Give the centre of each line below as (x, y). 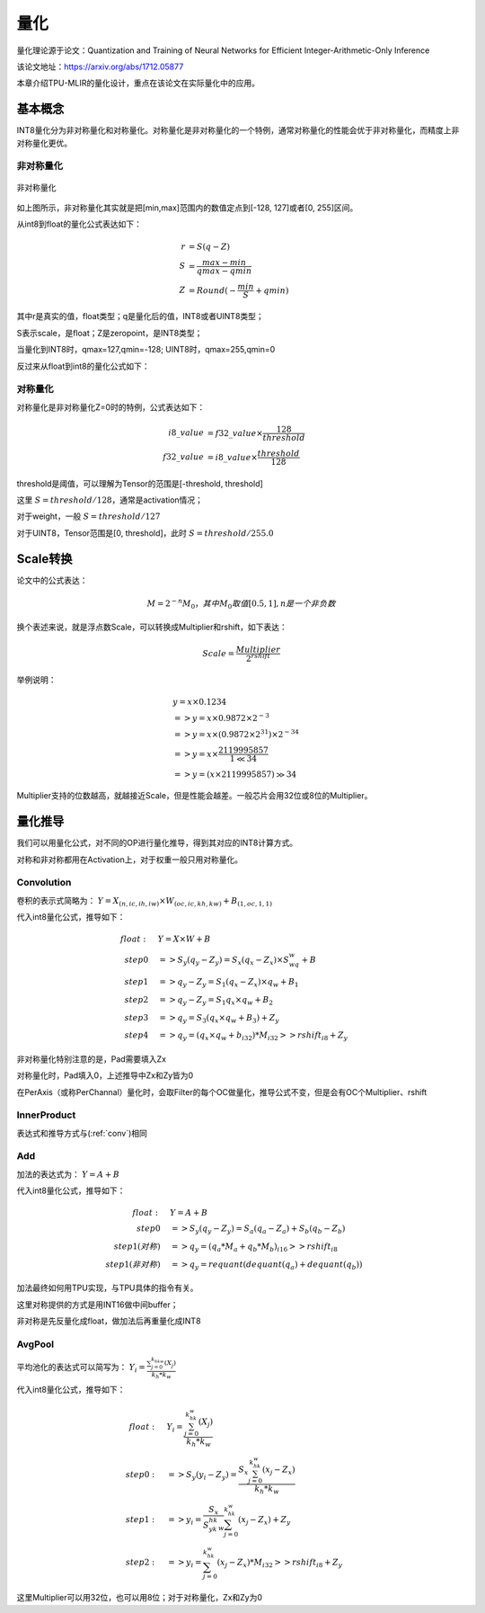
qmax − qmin (224, 271)
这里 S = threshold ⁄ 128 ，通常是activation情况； (110, 500)
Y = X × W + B (184, 939)
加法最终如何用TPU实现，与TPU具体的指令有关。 (107, 1288)
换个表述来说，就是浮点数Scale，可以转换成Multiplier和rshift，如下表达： (152, 627)
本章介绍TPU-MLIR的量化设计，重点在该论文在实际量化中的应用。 (138, 83)
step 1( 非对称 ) (133, 1264)
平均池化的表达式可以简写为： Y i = (81, 1368)
